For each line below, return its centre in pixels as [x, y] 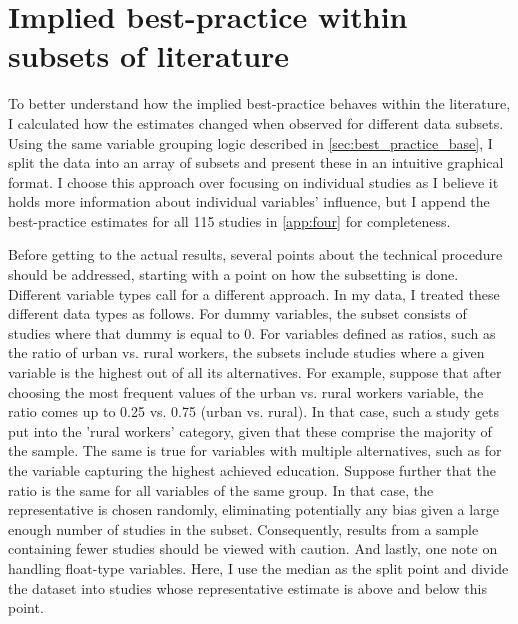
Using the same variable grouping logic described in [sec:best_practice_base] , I [250, 142]
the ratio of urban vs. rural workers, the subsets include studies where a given [246, 352]
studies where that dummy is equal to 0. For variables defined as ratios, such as [252, 332]
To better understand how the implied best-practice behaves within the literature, [259, 103]
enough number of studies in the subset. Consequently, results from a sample [243, 528]
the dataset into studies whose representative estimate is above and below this [247, 587]
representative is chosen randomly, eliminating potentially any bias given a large [253, 509]
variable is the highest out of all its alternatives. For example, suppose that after [255, 372]
